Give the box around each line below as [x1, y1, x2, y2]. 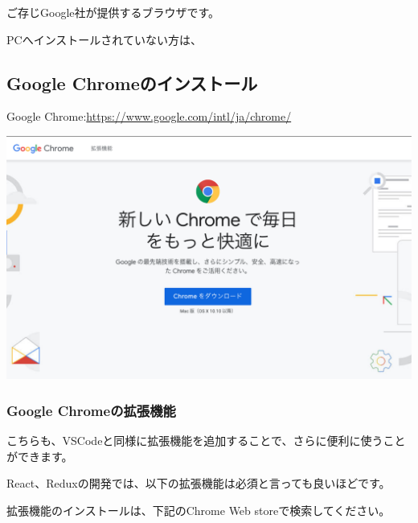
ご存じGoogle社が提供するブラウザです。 [6, 4, 220, 20]
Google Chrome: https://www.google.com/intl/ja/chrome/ [6, 108, 292, 125]
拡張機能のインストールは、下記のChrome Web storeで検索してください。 [6, 501, 391, 518]
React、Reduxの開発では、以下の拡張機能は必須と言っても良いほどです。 [6, 475, 391, 492]
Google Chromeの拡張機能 [6, 400, 176, 420]
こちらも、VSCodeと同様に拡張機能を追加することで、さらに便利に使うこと [6, 432, 406, 448]
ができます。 [6, 447, 73, 464]
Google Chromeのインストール [6, 70, 258, 95]
